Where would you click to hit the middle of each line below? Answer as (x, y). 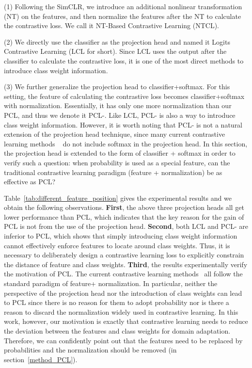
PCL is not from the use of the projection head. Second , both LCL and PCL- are (126, 226)
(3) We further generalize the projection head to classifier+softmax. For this (117, 87)
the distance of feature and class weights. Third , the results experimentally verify (126, 264)
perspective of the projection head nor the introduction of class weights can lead (123, 293)
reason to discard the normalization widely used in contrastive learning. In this (121, 312)
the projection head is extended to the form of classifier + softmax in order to (120, 153)
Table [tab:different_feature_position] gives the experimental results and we (118, 198)
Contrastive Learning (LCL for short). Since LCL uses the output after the (115, 51)
